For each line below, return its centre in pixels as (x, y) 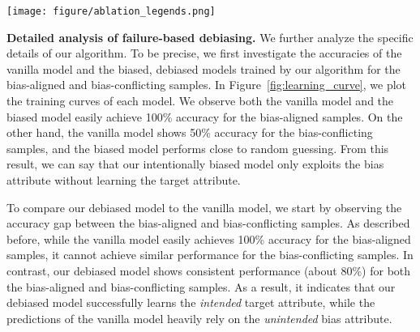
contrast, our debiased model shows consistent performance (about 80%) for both (209, 270)
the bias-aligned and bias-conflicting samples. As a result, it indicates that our (201, 286)
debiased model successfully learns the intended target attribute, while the (191, 302)
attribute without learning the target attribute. (124, 180)
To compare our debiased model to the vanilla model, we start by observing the (204, 207)
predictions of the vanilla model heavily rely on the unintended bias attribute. (199, 318)
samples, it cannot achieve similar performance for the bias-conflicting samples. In (210, 255)
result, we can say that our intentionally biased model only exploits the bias (195, 164)
